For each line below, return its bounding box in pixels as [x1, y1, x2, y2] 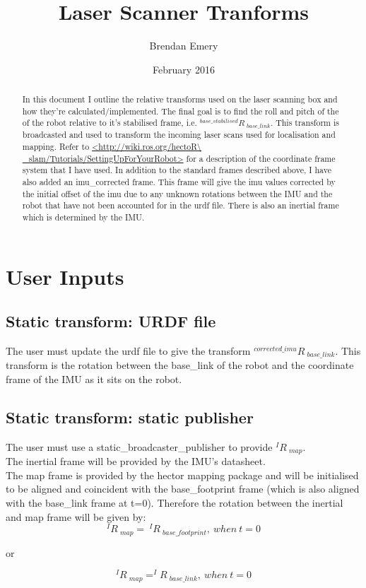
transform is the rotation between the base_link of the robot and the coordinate [6, 358, 354, 372]
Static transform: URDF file [6, 310, 216, 332]
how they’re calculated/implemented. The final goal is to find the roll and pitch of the [22, 105, 339, 117]
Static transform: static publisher [6, 406, 254, 428]
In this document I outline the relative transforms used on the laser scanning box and [22, 93, 338, 105]
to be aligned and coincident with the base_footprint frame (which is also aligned [6, 481, 360, 496]
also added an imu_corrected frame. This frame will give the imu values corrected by [22, 175, 336, 187]
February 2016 [153, 61, 215, 76]
